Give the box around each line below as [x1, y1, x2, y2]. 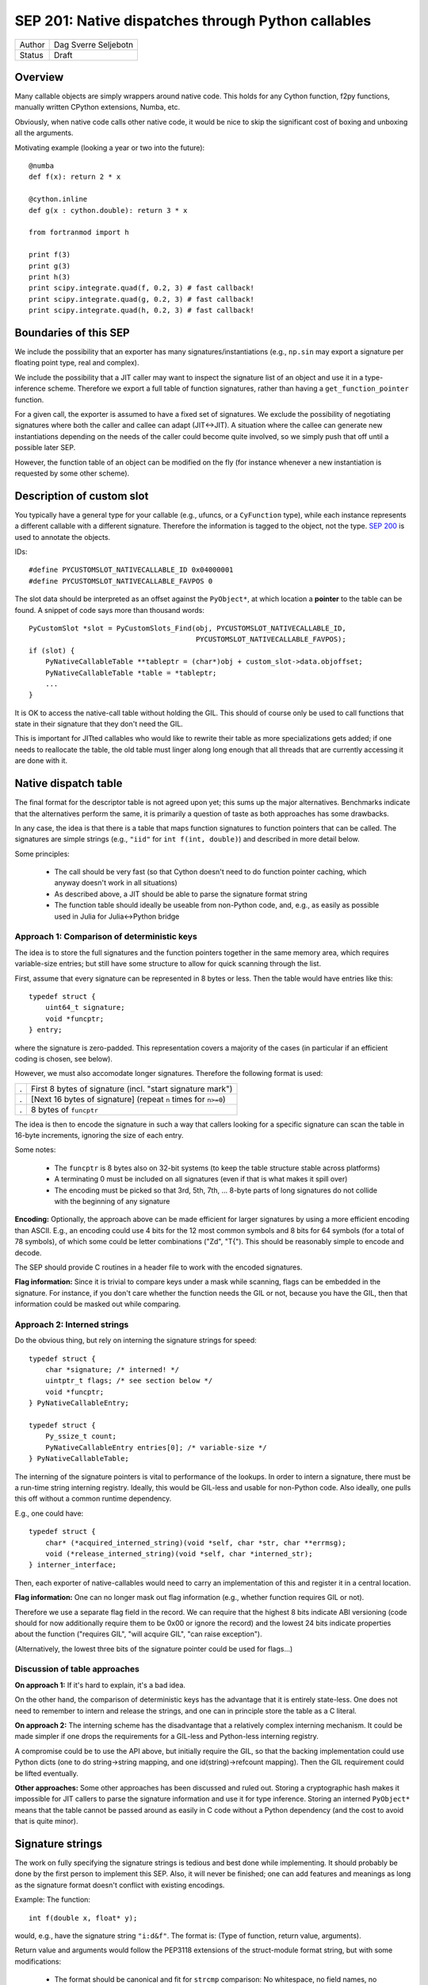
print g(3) [29, 261, 71, 270]
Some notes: [14, 1145, 56, 1154]
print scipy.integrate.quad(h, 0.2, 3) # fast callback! [29, 306, 255, 315]
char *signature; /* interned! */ [44, 1366, 180, 1374]
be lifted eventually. [14, 1768, 79, 1778]
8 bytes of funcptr [30, 1104, 99, 1115]
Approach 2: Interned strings [14, 1319, 129, 1330]
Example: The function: [14, 1894, 91, 1905]
